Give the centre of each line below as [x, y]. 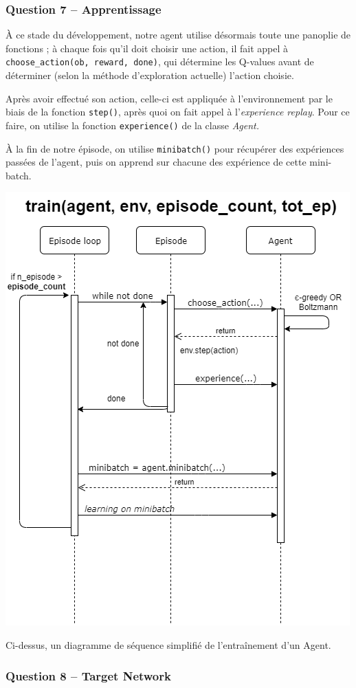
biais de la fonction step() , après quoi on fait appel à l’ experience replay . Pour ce [178, 112]
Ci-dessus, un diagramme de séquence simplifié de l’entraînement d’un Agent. [168, 645]
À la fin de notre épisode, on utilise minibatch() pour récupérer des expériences [175, 148]
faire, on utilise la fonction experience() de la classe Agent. [133, 125]
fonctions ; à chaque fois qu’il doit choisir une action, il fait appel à [147, 48]
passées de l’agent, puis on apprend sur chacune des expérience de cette [156, 162]
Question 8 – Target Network [88, 675]
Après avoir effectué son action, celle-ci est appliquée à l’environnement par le [169, 98]
